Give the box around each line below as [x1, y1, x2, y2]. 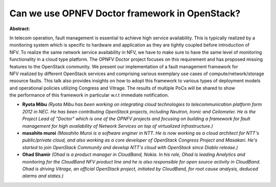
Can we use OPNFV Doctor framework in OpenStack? [9, 8, 241, 19]
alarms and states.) [22, 173, 64, 179]
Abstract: [9, 26, 30, 32]
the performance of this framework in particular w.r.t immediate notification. [9, 92, 169, 98]
